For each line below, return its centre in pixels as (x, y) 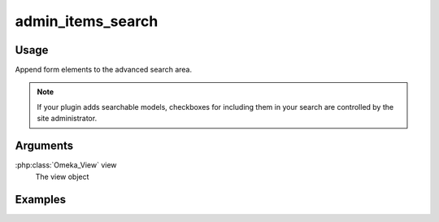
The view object (62, 176)
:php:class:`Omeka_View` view (66, 165)
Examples (41, 200)
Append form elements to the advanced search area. (104, 70)
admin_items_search (87, 21)
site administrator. (67, 119)
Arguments (44, 146)
